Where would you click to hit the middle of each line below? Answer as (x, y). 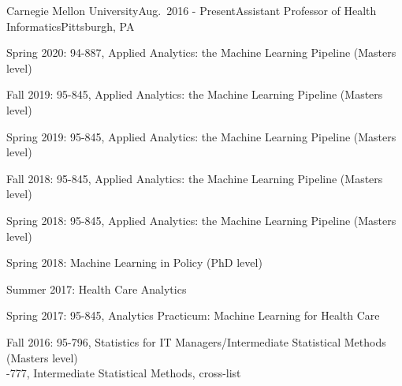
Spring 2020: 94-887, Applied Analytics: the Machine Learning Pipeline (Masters (201, 52)
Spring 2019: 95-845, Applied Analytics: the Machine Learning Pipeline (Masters (201, 136)
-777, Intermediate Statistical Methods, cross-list (124, 373)
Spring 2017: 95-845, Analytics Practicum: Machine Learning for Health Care (193, 315)
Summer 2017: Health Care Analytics (97, 289)
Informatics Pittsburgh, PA (71, 26)
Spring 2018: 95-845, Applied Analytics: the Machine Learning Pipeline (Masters (201, 220)
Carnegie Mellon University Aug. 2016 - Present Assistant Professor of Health (192, 10)
